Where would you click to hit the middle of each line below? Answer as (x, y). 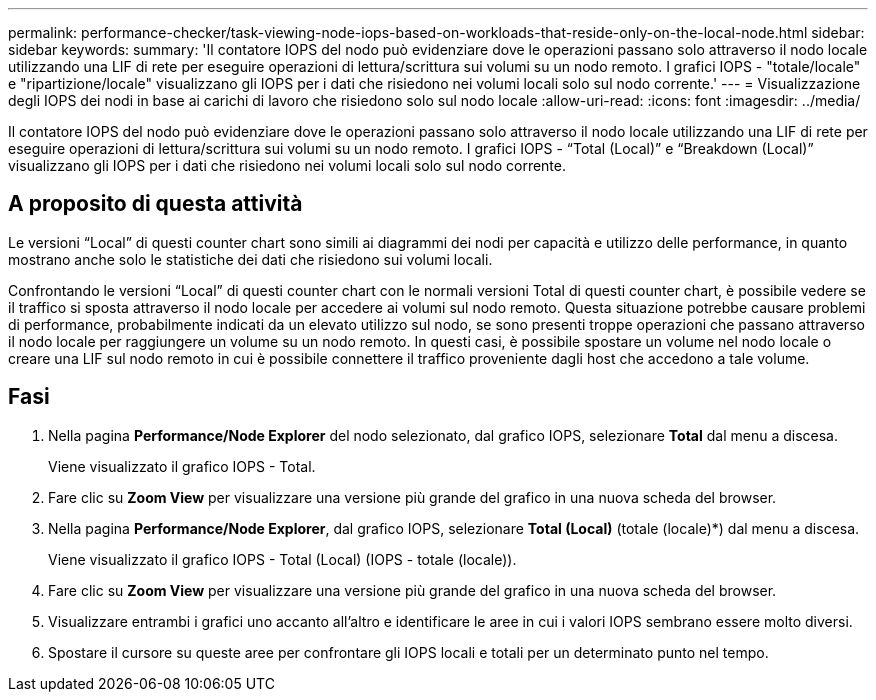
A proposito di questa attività (155, 204)
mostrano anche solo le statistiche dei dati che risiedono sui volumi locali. (250, 259)
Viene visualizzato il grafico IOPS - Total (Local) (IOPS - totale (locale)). (282, 559)
